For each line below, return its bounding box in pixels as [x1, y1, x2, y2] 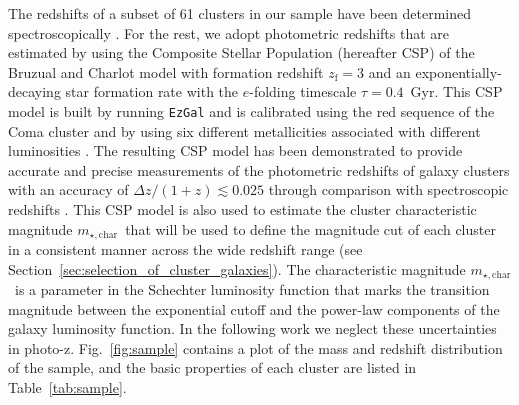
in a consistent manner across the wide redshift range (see [8, 239, 363, 260]
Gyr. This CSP [410, 81, 503, 102]
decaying [8, 81, 61, 102]
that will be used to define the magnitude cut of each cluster [125, 218, 496, 239]
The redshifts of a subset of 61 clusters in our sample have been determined [8, 3, 472, 23]
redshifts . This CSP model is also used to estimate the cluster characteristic [8, 199, 477, 219]
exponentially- [415, 61, 502, 82]
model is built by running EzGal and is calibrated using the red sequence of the [8, 100, 495, 121]
